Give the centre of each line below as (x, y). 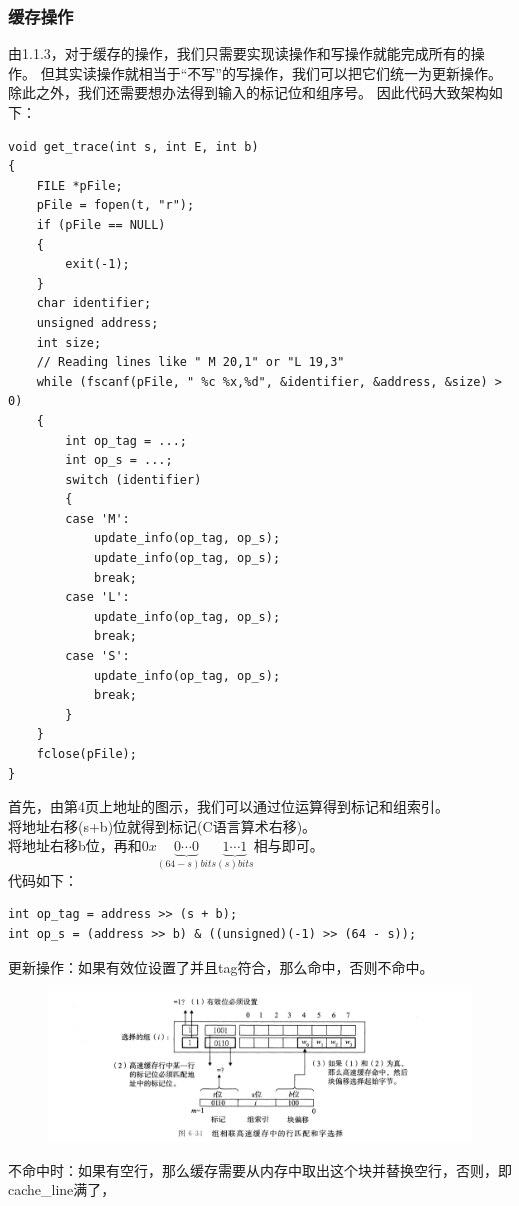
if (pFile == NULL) (101, 224)
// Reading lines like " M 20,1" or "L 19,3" (190, 362)
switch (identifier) (133, 479)
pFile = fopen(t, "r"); (115, 205)
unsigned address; (97, 322)
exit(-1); (97, 264)
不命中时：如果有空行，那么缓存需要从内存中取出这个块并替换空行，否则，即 (260, 1169)
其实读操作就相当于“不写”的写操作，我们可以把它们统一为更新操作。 (278, 72)
